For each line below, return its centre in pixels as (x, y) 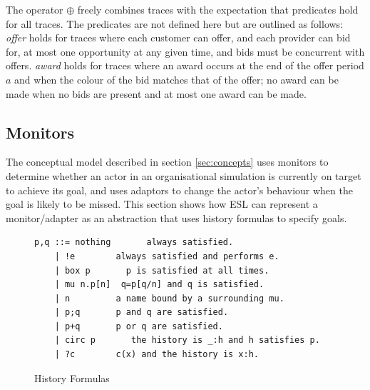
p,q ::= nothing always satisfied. (134, 242)
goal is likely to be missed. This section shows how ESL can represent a (162, 204)
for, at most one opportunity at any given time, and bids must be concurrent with (185, 51)
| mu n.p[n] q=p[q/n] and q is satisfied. (159, 285)
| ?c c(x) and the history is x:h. (156, 355)
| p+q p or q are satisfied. (139, 326)
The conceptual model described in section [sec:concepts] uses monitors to (167, 162)
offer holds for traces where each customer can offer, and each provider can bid (178, 37)
